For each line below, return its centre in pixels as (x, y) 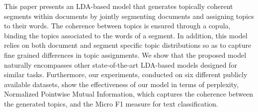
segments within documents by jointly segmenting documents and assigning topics (129, 16)
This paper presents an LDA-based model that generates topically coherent (119, 6)
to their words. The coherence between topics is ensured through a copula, (117, 26)
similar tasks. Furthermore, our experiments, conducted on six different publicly (126, 74)
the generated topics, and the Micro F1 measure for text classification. (111, 103)
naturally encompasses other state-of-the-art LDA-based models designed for (121, 64)
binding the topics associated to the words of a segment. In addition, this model (126, 35)
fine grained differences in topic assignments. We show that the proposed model (125, 55)
